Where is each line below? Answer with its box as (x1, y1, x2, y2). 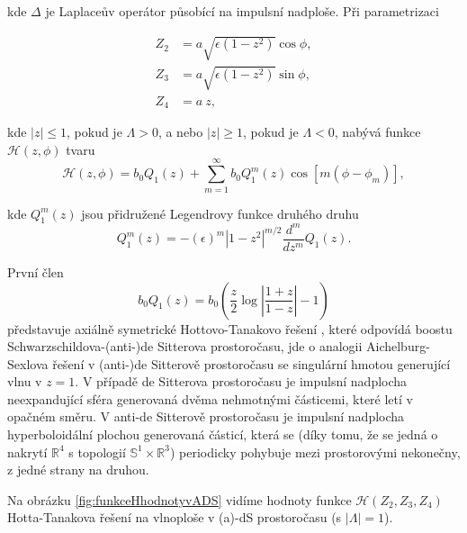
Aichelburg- (365, 337, 430, 356)
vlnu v (7, 372, 42, 391)
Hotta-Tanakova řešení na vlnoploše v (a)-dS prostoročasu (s (7, 508, 342, 527)
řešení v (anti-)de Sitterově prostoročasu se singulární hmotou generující (52, 354, 451, 373)
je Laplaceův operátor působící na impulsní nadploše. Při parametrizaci (45, 2, 439, 20)
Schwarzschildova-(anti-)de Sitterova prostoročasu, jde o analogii (7, 337, 363, 356)
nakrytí (7, 442, 48, 461)
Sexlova (7, 354, 49, 373)
